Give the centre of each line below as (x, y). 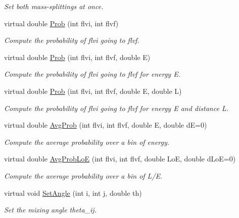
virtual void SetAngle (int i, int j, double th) (73, 193)
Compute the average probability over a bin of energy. (87, 142)
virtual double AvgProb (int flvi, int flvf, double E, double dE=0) (106, 125)
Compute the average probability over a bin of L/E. (83, 175)
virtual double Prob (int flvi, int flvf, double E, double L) (93, 91)
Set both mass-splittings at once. (54, 6)
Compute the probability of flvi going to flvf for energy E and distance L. (116, 108)
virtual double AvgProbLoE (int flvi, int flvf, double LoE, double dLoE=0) (120, 159)
